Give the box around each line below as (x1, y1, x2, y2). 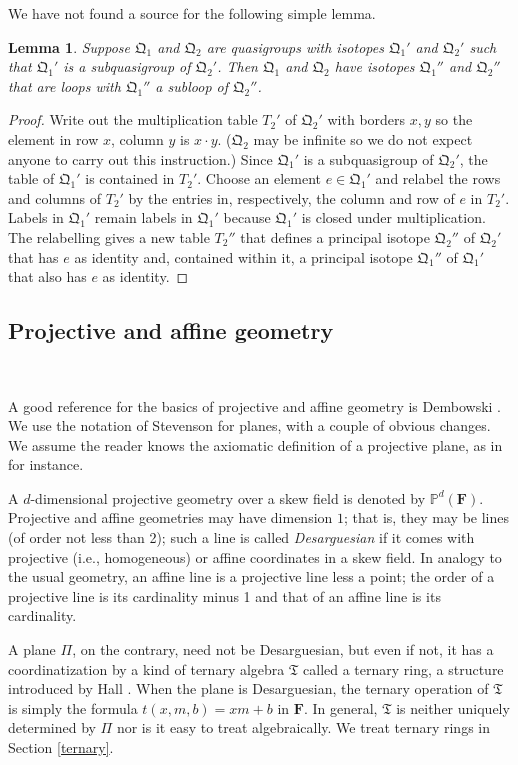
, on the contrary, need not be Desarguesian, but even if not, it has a (72, 639, 494, 660)
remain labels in (94, 207, 193, 228)
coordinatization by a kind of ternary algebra (8, 658, 285, 679)
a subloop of (155, 75, 229, 96)
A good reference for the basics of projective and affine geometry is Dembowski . (8, 395, 501, 416)
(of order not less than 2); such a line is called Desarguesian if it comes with (8, 527, 475, 548)
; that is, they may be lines (344, 507, 510, 528)
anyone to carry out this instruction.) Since (8, 148, 273, 169)
